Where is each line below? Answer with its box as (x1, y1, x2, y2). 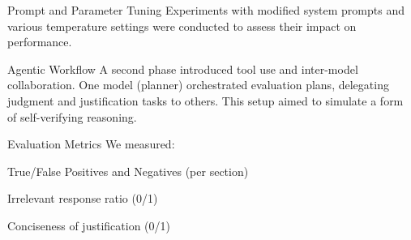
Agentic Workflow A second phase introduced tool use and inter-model (7, 60, 358, 77)
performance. (7, 33, 72, 50)
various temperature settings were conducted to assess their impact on (7, 17, 357, 34)
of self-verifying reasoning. (7, 108, 137, 125)
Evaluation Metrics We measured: (7, 135, 175, 152)
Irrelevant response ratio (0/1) (7, 190, 158, 207)
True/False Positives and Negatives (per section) (7, 162, 249, 179)
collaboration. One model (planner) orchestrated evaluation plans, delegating (7, 76, 389, 93)
